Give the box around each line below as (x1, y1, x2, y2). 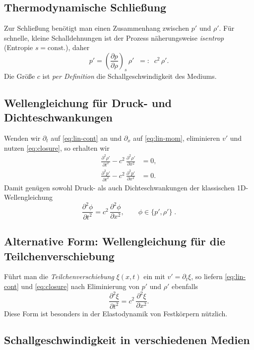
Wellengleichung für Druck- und (4, 95, 172, 110)
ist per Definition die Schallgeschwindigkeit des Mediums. (42, 70, 217, 81)
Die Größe (4, 70, 35, 81)
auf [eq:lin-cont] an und (51, 132, 122, 143)
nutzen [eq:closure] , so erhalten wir (4, 142, 110, 153)
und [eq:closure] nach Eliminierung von (21, 281, 140, 291)
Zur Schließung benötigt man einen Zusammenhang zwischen (4, 23, 190, 33)
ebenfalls (172, 281, 198, 291)
